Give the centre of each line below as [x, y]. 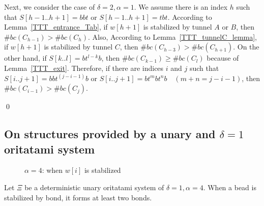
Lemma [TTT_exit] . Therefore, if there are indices [84, 68]
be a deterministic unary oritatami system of [94, 187]
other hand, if [25, 58]
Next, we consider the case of [50, 7]
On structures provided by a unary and [110, 134]
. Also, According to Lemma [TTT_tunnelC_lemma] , [172, 36]
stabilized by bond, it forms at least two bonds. [78, 197]
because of [223, 58]
